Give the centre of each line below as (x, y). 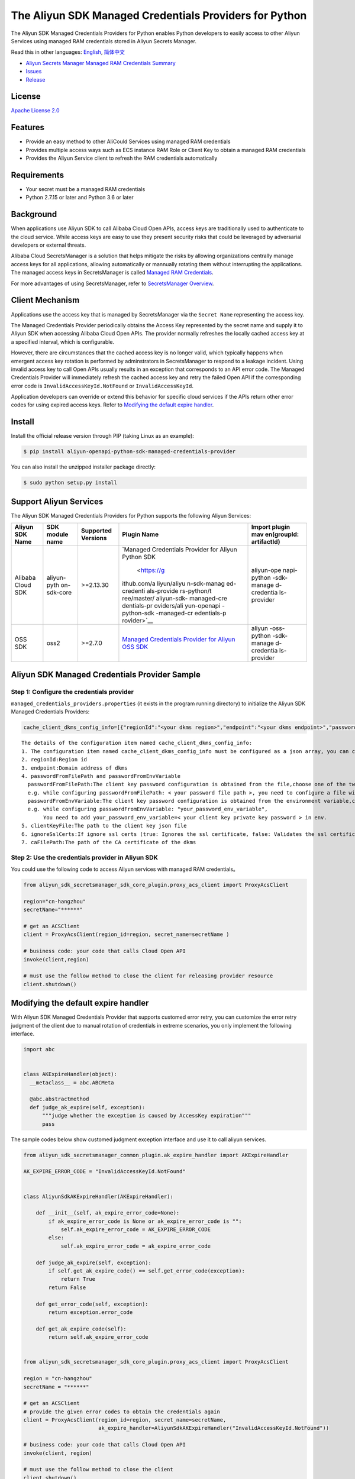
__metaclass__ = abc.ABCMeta (72, 1082)
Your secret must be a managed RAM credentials (85, 189)
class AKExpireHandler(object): (70, 1074)
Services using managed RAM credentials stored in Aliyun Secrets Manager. (104, 41)
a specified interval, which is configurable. (63, 342)
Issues (34, 72)
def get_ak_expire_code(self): (81, 1329)
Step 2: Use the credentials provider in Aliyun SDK (85, 857)
